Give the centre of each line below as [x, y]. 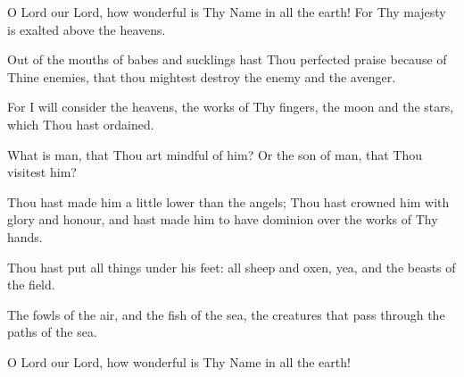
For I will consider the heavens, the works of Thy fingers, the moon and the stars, [231, 107]
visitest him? [42, 172]
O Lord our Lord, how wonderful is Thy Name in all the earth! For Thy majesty [227, 12]
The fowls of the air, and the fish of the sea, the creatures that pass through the [226, 314]
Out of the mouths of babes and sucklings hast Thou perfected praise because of [227, 59]
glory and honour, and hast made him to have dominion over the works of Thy [223, 219]
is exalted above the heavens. [87, 29]
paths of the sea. [52, 332]
